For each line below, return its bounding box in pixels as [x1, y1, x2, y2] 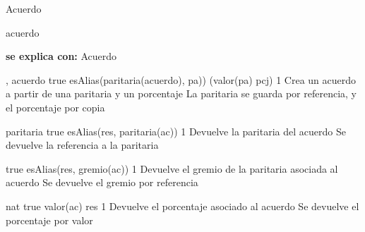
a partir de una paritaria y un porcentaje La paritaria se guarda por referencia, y [6, 86, 357, 101]
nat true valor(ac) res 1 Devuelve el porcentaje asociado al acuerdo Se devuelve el [6, 198, 359, 213]
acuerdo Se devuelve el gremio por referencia [6, 175, 198, 190]
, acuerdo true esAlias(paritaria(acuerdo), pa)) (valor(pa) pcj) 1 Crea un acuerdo [6, 72, 357, 87]
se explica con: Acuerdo [6, 49, 117, 63]
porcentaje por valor [6, 212, 93, 227]
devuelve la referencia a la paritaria [6, 138, 159, 152]
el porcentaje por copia [6, 99, 105, 114]
